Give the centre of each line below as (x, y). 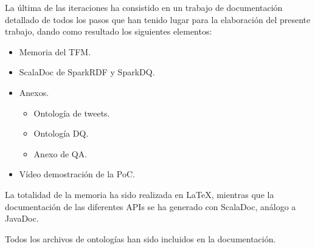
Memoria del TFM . (55, 51)
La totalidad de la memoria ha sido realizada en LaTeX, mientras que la (140, 194)
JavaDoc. (22, 218)
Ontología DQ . (61, 133)
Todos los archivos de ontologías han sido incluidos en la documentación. (140, 238)
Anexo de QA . (61, 153)
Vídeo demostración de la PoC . (77, 174)
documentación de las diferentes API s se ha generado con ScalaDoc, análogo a (151, 206)
